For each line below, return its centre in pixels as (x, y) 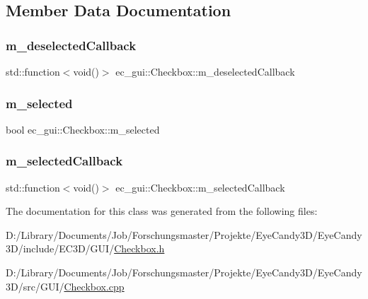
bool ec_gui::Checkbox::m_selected (83, 129)
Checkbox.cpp (94, 286)
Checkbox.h (139, 248)
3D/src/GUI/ (35, 286)
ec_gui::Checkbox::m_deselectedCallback (205, 71)
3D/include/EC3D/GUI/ (60, 248)
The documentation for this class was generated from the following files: (162, 211)
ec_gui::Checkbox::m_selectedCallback (200, 187)
